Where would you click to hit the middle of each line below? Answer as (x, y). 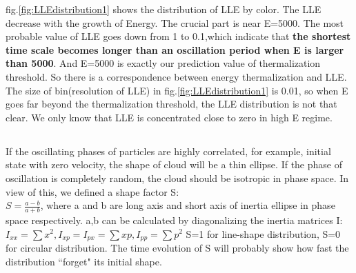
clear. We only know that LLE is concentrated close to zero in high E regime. (169, 117)
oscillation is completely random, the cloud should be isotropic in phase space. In (177, 178)
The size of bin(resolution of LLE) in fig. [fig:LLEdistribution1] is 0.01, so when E (177, 90)
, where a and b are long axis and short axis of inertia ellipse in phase (188, 205)
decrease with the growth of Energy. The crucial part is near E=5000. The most (175, 22)
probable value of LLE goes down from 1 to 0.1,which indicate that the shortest (178, 36)
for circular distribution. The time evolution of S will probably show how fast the (177, 247)
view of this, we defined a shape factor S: (92, 191)
